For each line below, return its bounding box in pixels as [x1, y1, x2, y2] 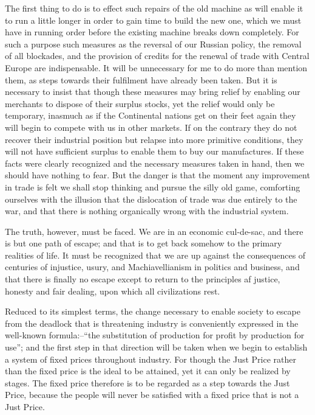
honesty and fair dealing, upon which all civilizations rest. [5, 284, 220, 297]
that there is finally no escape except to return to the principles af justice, [5, 273, 280, 285]
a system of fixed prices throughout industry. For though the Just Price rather [5, 352, 297, 365]
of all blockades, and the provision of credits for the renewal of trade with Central [5, 49, 310, 62]
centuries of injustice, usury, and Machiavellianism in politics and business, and [5, 260, 300, 273]
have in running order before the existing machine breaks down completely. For [5, 26, 299, 38]
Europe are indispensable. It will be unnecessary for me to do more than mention [5, 61, 308, 74]
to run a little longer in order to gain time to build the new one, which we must [5, 13, 302, 26]
